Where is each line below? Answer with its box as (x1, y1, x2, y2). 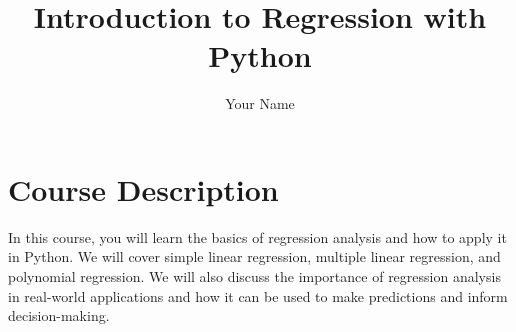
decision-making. (8, 305, 110, 326)
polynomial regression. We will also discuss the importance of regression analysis (8, 266, 501, 287)
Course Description (8, 168, 279, 209)
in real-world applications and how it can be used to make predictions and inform (8, 285, 508, 306)
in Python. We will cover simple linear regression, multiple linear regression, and (8, 246, 501, 267)
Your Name (225, 93, 295, 114)
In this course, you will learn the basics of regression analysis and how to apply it (8, 226, 507, 247)
